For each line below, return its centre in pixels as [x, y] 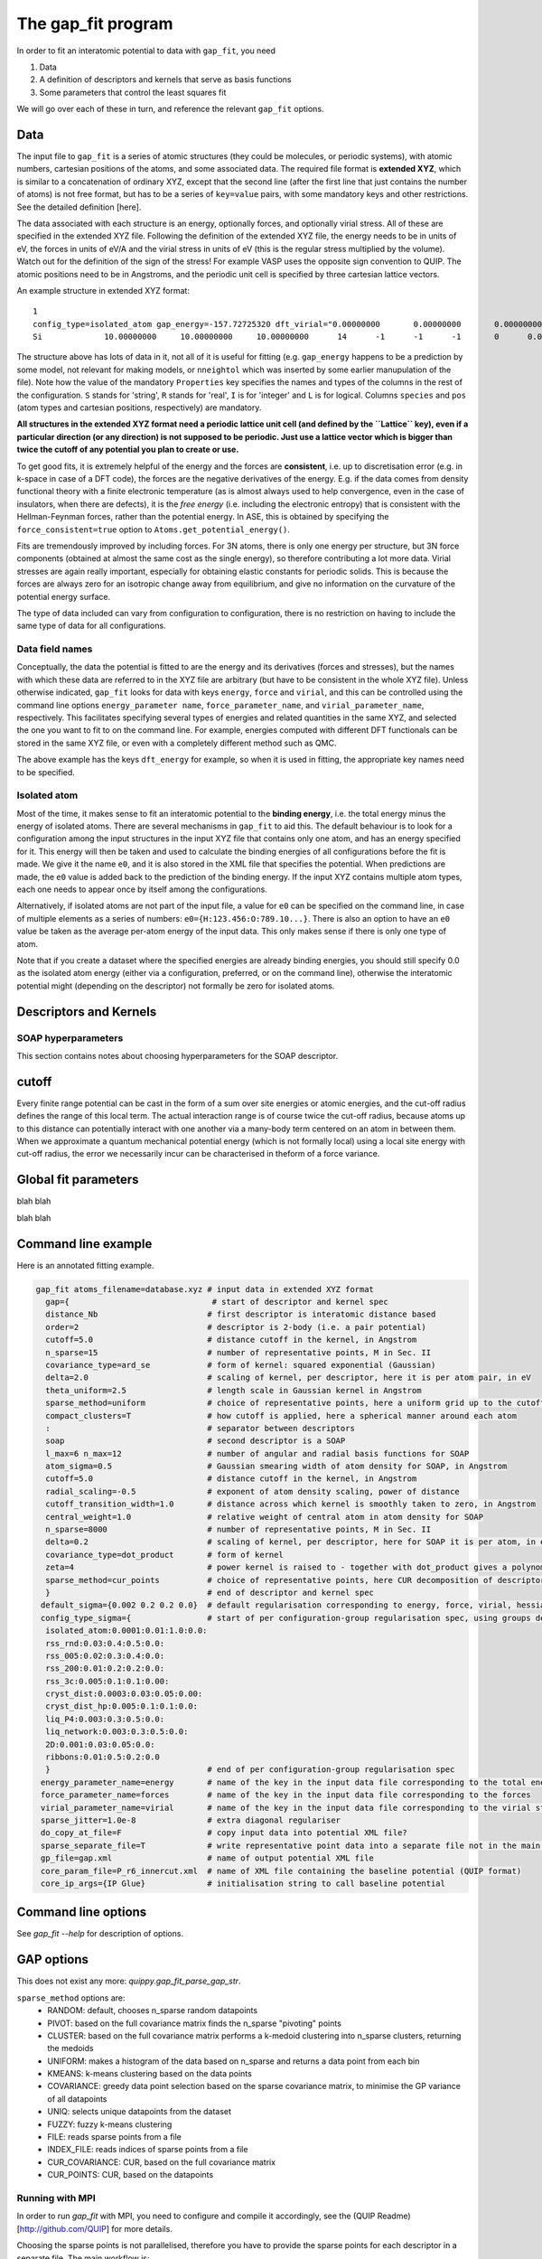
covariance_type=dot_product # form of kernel [164, 1555]
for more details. [142, 2228]
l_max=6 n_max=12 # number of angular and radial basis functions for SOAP [257, 1453]
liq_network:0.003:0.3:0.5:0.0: [117, 1732]
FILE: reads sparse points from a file [115, 2137]
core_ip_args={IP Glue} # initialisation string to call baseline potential [243, 1883]
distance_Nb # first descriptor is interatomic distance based [241, 1314]
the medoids [70, 2048]
